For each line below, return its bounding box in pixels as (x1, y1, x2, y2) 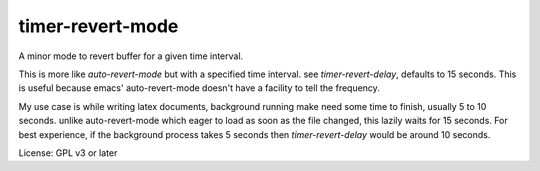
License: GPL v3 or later (18, 146, 118, 159)
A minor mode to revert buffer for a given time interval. (18, 50, 244, 62)
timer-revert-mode (18, 15, 179, 37)
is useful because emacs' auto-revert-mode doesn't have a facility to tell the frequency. (18, 82, 380, 94)
